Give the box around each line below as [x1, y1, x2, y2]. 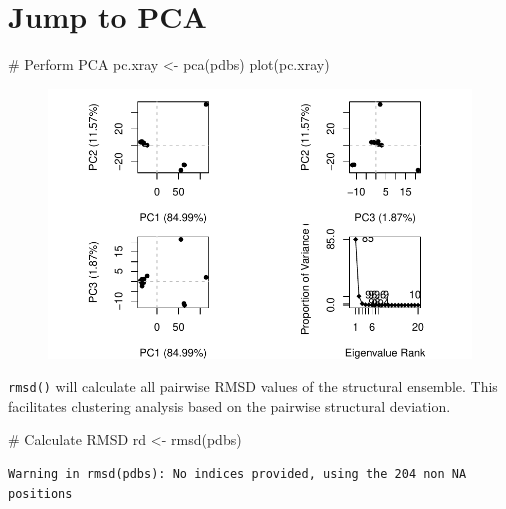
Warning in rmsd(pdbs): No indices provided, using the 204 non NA [8, 466, 467, 481]
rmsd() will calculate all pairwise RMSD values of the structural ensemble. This [8, 376, 498, 397]
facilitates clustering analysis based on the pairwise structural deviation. [8, 395, 451, 416]
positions [8, 486, 73, 501]
